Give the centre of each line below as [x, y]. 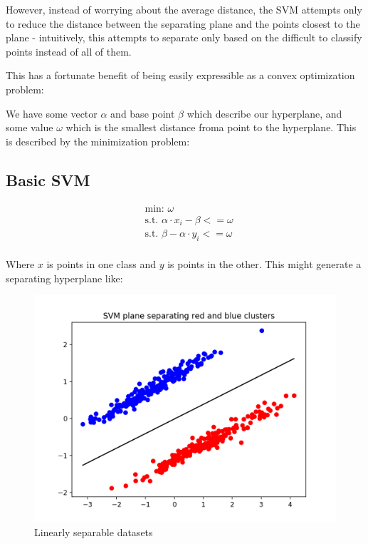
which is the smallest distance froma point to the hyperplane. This [211, 127]
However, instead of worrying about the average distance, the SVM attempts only [184, 9]
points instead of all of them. [69, 51]
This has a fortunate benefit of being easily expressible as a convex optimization [180, 75]
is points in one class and [101, 263]
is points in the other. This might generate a [264, 263]
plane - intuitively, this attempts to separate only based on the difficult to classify [184, 37]
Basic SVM [48, 179]
